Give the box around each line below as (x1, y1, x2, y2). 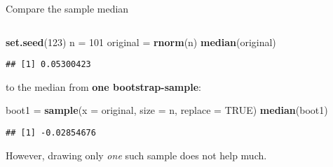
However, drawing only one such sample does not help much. (6, 147, 267, 162)
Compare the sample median (6, 1, 129, 15)
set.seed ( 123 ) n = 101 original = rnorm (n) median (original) (6, 34, 276, 49)
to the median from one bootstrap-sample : (6, 79, 201, 94)
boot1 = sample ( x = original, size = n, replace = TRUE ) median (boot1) (6, 103, 328, 117)
